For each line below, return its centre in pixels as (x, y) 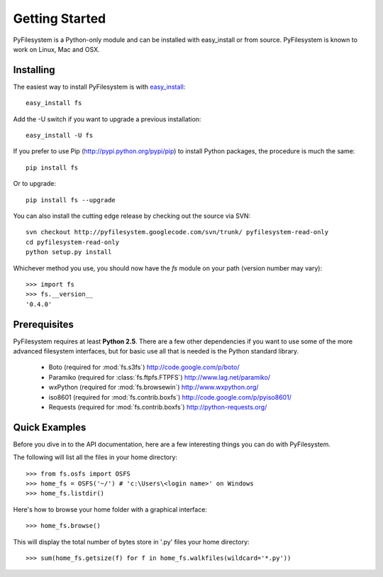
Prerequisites (43, 324)
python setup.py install (69, 252)
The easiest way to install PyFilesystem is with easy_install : (99, 87)
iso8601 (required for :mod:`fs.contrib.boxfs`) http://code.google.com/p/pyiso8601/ (170, 397)
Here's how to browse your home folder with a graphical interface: (110, 509)
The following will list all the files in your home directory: (95, 457)
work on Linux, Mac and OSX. (57, 49)
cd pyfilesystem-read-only (73, 242)
